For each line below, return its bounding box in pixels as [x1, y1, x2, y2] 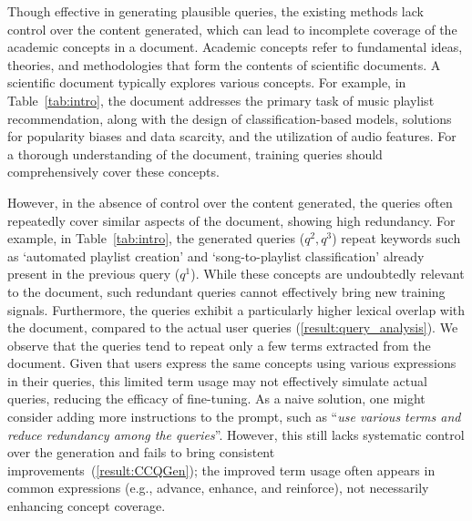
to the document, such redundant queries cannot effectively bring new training [7, 281, 446, 301]
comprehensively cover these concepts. [7, 162, 220, 181]
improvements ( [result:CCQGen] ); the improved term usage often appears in [7, 460, 436, 479]
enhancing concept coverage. [7, 496, 166, 516]
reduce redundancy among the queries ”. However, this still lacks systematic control [7, 424, 465, 444]
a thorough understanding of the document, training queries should [7, 144, 383, 163]
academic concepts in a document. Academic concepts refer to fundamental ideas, [7, 37, 463, 56]
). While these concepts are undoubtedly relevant [190, 264, 465, 283]
